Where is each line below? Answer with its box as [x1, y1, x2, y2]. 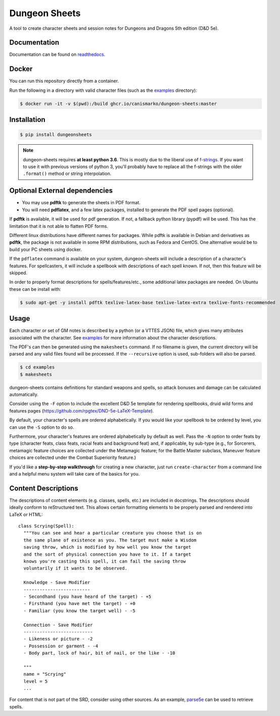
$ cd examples [20, 365, 55, 370]
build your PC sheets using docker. [9, 246, 82, 252]
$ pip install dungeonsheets [20, 132, 92, 138]
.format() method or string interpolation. [23, 170, 111, 176]
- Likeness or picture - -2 [23, 636, 93, 642]
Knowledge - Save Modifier [23, 580, 90, 585]
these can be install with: [9, 286, 62, 292]
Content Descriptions [9, 484, 78, 493]
